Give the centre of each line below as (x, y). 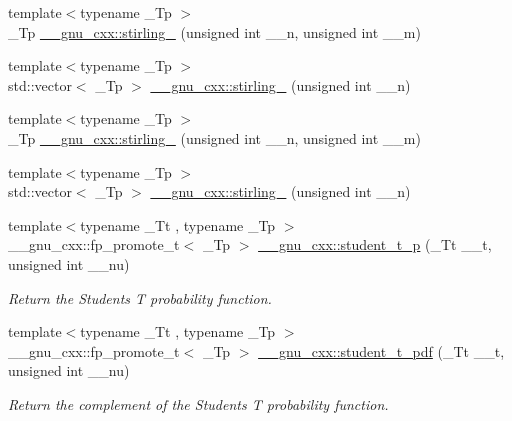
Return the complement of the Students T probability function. (198, 403)
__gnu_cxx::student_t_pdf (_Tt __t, (381, 350)
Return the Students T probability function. (140, 297)
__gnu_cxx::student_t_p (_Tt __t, (375, 244)
